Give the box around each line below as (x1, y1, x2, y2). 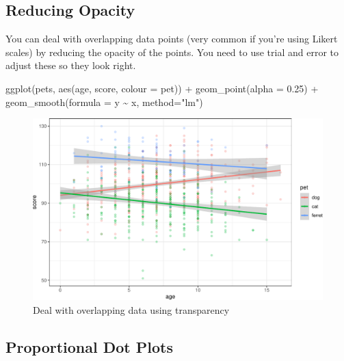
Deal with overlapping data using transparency (33, 302, 230, 317)
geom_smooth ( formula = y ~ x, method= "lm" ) (5, 94, 203, 109)
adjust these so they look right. (5, 58, 136, 72)
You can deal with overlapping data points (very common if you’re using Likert (5, 31, 338, 46)
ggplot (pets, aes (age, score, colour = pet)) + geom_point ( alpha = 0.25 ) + (5, 81, 319, 95)
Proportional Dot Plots (5, 336, 173, 357)
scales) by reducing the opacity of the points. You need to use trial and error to (5, 44, 339, 59)
